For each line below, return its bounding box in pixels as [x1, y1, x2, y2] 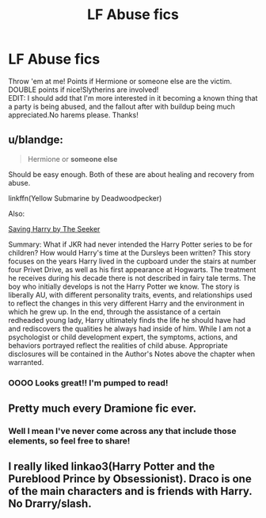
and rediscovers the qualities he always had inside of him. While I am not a [8, 324, 252, 333]
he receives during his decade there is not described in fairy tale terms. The [8, 273, 256, 282]
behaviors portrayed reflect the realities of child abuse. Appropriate [8, 340, 228, 350]
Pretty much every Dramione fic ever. [8, 402, 196, 416]
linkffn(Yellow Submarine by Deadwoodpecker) [8, 193, 162, 203]
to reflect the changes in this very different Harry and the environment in [8, 298, 245, 308]
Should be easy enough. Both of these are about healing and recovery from [8, 169, 255, 179]
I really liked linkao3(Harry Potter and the [8, 460, 215, 474]
